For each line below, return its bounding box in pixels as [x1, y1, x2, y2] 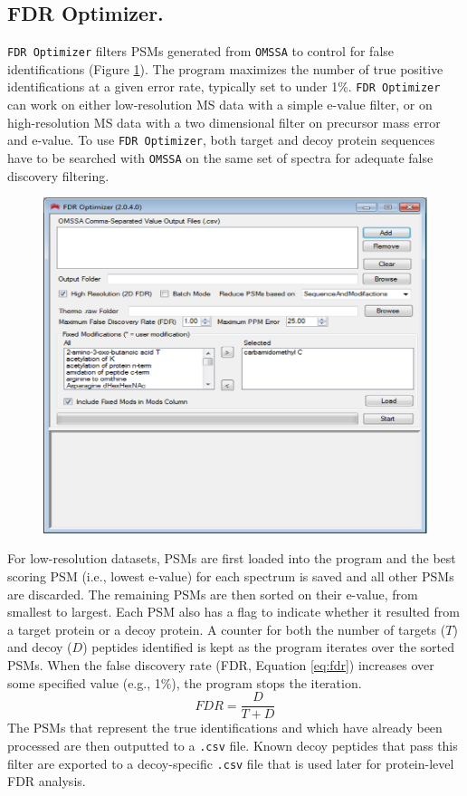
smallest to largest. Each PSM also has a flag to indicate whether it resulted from [7, 602, 460, 621]
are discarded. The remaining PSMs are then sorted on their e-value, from [7, 584, 418, 603]
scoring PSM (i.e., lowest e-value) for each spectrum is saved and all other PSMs [7, 567, 454, 586]
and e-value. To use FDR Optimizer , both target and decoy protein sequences [7, 130, 435, 149]
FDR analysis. [7, 772, 86, 791]
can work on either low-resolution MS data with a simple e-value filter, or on [7, 95, 433, 114]
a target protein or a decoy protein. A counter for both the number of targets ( [7, 619, 446, 638]
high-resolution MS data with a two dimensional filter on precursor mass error [7, 112, 441, 131]
